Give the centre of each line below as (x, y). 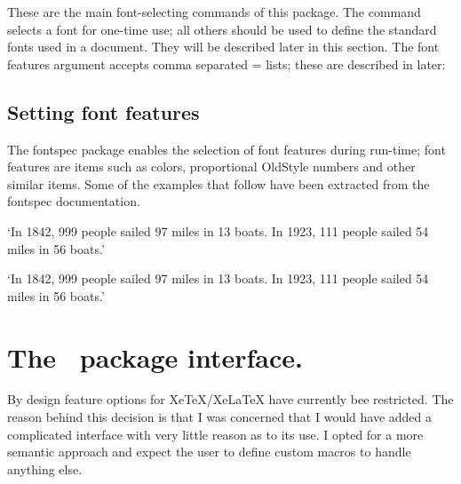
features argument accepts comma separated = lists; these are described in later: (227, 63)
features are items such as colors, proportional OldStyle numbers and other (211, 167)
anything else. (45, 468)
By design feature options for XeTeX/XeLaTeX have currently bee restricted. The (230, 399)
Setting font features (103, 111)
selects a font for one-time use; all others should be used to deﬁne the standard (222, 29)
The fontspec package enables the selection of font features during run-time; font (227, 149)
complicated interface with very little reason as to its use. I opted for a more (215, 434)
